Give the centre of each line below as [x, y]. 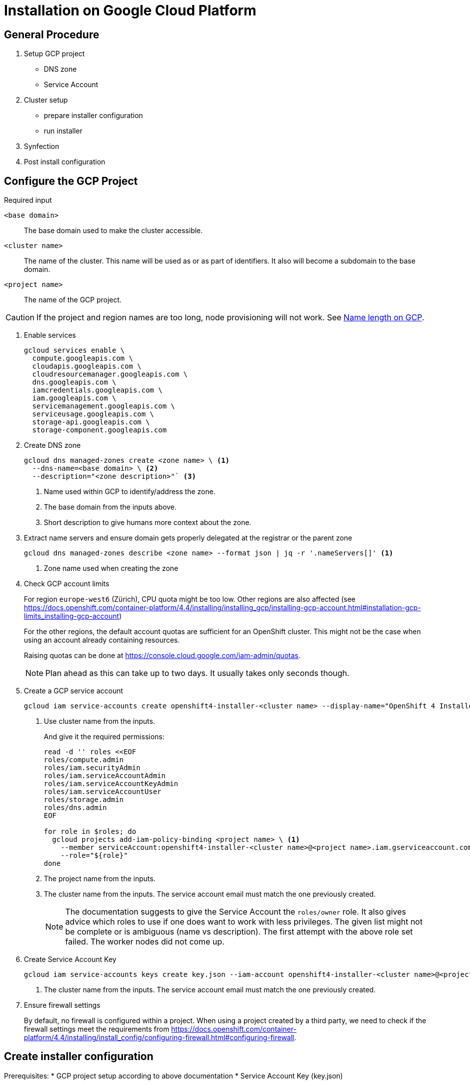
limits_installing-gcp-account [72, 616]
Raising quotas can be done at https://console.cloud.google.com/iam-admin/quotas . [162, 656]
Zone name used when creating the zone [111, 568]
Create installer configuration [79, 1057]
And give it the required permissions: [104, 737]
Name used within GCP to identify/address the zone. [130, 492]
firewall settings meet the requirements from [97, 1029]
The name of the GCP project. [73, 300]
